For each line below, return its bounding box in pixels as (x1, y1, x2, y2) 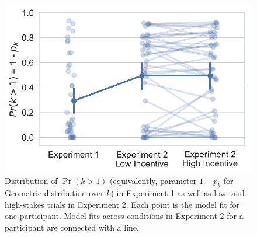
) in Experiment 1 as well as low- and (110, 186, 245, 198)
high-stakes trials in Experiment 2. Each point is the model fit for (5, 198, 240, 210)
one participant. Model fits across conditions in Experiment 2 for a (5, 210, 244, 222)
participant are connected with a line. (5, 221, 139, 233)
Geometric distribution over (5, 186, 104, 198)
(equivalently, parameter (110, 175, 197, 187)
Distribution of (5, 175, 58, 187)
